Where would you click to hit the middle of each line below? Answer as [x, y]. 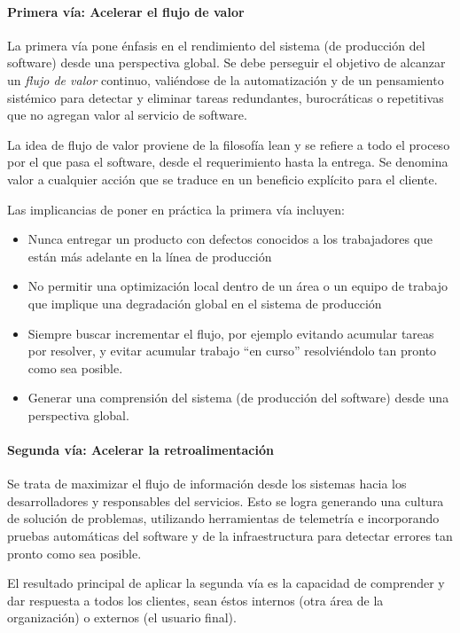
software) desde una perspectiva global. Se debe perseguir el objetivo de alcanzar [226, 63]
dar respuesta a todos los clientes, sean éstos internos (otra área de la [195, 600]
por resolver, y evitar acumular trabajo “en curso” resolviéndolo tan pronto [232, 351]
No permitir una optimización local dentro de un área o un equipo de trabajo [238, 286]
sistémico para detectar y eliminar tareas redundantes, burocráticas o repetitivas [226, 97]
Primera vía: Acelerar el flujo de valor [126, 11]
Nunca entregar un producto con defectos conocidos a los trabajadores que [230, 239]
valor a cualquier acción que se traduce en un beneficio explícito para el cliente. [222, 179]
